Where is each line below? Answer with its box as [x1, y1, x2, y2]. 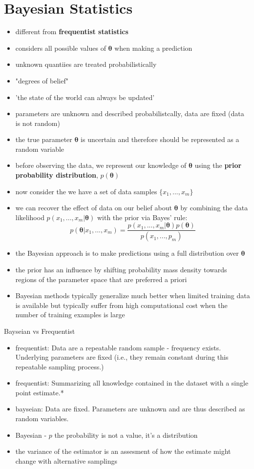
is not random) [15, 118, 60, 128]
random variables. [15, 413, 69, 424]
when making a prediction [114, 42, 192, 53]
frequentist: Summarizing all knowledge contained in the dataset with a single [15, 378, 249, 388]
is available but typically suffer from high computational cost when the [15, 300, 228, 310]
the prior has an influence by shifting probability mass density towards [15, 264, 227, 274]
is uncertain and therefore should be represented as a [81, 134, 239, 144]
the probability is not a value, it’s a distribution [54, 429, 198, 440]
